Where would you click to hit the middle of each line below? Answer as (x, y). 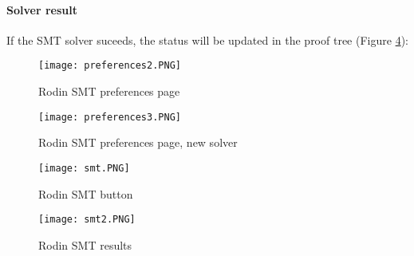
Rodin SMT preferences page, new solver (138, 142)
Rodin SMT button (86, 193)
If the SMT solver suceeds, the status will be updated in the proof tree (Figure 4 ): (207, 39)
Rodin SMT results (85, 244)
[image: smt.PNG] (84, 168)
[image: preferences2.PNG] (110, 66)
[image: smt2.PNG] (87, 220)
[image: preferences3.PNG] (110, 117)
